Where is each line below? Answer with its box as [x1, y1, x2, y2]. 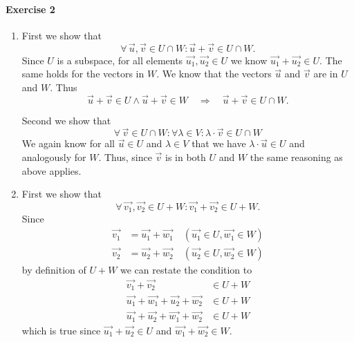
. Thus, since [98, 150, 152, 164]
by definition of [21, 263, 86, 277]
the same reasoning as [250, 150, 343, 164]
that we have [192, 136, 246, 151]
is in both [165, 150, 206, 164]
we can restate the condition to [120, 263, 252, 277]
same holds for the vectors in [21, 66, 145, 81]
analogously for [21, 150, 86, 164]
